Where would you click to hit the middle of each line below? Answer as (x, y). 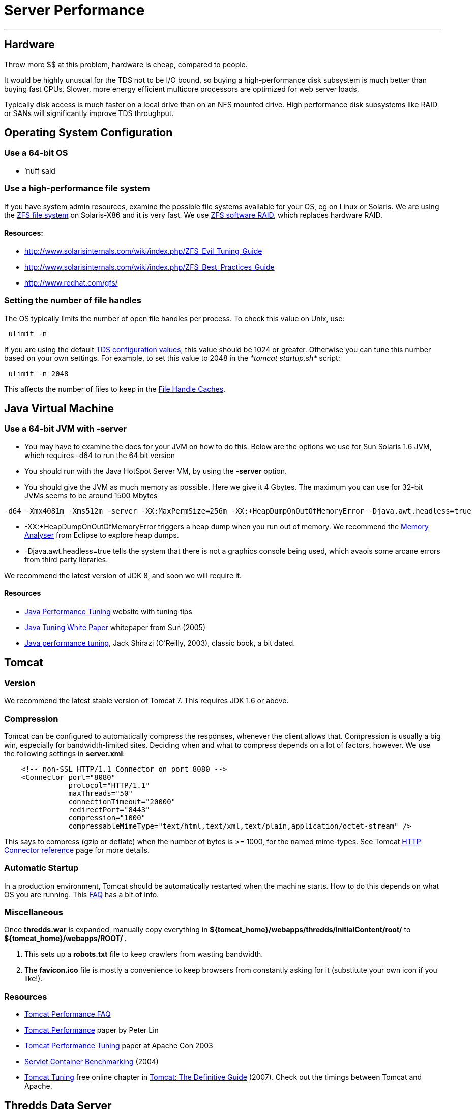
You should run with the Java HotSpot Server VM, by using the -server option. (156, 471)
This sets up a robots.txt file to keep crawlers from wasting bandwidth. (144, 954)
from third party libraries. (66, 559)
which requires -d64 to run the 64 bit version (100, 455)
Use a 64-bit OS (36, 153)
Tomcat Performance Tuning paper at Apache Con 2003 (119, 1046)
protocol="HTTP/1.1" (109, 785)
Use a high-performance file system (77, 189)
